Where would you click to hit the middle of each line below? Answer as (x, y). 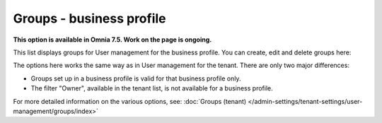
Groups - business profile (89, 18)
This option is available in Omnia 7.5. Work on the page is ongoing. (112, 40)
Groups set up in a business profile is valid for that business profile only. (136, 78)
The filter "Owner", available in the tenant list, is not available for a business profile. (152, 88)
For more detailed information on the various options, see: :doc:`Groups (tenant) (130, 101)
